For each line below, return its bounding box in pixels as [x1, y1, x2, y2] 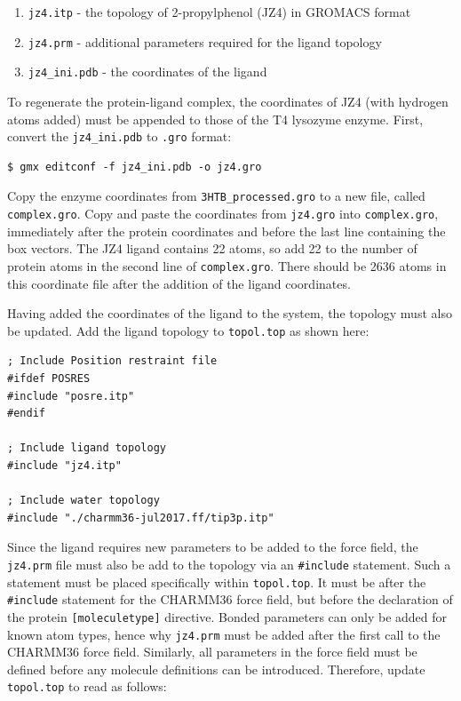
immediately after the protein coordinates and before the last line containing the [7, 221, 446, 240]
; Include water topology [7, 494, 160, 507]
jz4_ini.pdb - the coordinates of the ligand [28, 62, 267, 81]
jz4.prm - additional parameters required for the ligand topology [28, 32, 382, 51]
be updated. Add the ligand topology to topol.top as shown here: [7, 321, 370, 339]
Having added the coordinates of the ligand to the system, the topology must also [7, 304, 452, 323]
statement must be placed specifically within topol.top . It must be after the [7, 572, 426, 591]
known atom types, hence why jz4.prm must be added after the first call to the [7, 625, 441, 643]
